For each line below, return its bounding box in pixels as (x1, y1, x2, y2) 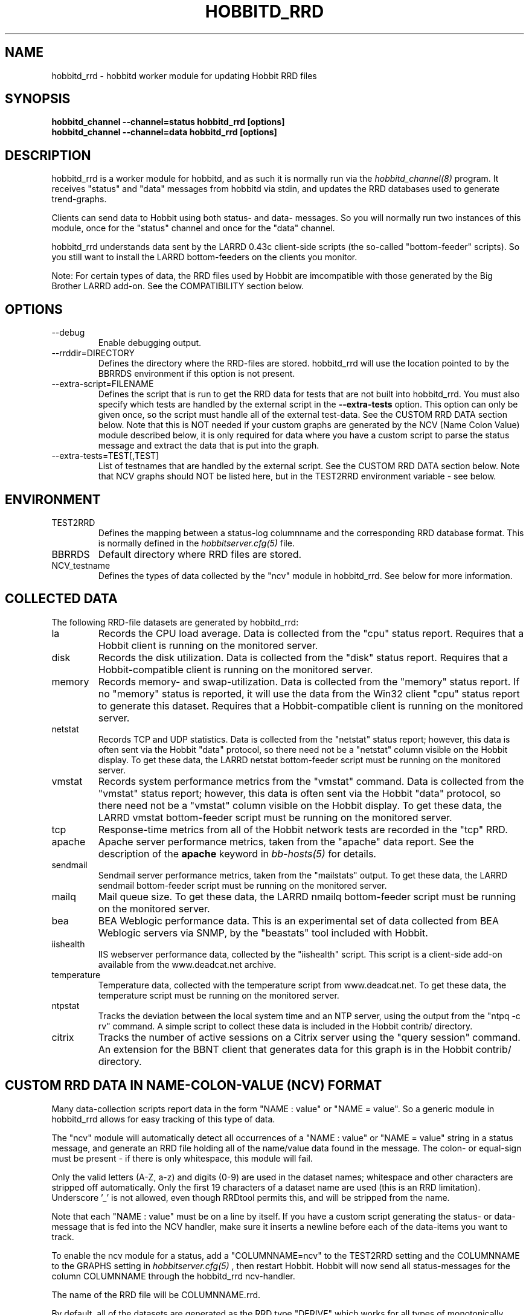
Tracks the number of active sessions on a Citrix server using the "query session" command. (98, 1031, 521, 1043)
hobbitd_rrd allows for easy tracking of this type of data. (51, 1113, 275, 1124)
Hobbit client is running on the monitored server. (98, 639, 318, 651)
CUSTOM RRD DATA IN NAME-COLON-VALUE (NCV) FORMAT (5, 1078, 382, 1093)
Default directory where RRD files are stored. (98, 548, 302, 560)
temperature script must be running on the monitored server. (98, 990, 339, 1000)
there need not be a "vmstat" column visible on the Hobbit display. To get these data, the (98, 799, 502, 811)
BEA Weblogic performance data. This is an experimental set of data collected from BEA (98, 914, 499, 927)
